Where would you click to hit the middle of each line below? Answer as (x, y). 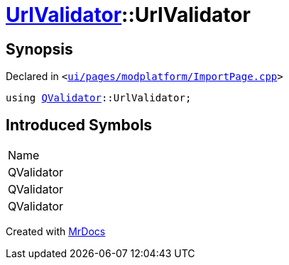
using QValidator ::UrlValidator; (99, 98)
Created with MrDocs (56, 232)
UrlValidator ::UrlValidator (128, 15)
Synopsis (39, 49)
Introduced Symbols (79, 125)
